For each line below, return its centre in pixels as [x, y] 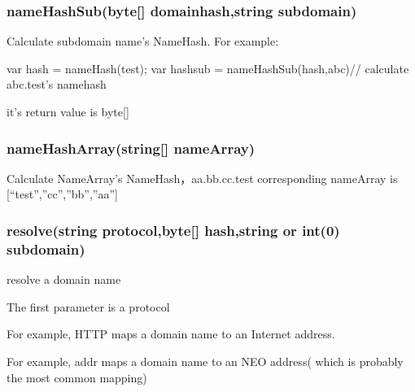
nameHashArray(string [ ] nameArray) [131, 148]
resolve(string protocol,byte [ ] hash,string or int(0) [173, 230]
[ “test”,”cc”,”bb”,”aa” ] [62, 194]
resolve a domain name [64, 279]
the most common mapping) [77, 377]
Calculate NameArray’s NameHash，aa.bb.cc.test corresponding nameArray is [202, 178]
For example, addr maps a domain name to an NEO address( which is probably [205, 361]
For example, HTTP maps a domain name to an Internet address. [171, 334]
